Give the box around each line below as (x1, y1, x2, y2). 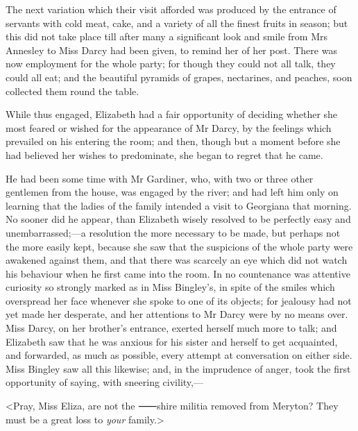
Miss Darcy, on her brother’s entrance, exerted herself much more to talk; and (6, 321, 337, 335)
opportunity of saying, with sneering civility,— (6, 375, 203, 389)
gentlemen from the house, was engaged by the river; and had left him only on (6, 185, 339, 199)
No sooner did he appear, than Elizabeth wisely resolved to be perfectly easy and (6, 212, 351, 226)
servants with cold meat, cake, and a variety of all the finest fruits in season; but (6, 15, 348, 30)
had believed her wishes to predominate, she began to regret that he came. (6, 147, 323, 162)
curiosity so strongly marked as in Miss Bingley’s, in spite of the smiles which (6, 280, 335, 294)
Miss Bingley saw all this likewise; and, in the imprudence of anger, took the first (6, 361, 351, 375)
